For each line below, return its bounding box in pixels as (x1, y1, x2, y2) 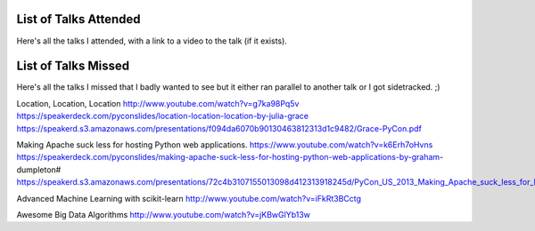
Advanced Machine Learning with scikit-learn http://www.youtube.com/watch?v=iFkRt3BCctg (16, 193, 361, 203)
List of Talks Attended (16, 12, 142, 27)
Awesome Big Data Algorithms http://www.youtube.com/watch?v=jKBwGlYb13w (16, 209, 311, 219)
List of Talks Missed (16, 59, 130, 74)
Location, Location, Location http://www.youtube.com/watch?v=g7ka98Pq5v (16, 98, 300, 108)
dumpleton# (16, 164, 62, 175)
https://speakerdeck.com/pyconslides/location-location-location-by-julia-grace (16, 111, 309, 122)
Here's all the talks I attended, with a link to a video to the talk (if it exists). (16, 36, 287, 46)
